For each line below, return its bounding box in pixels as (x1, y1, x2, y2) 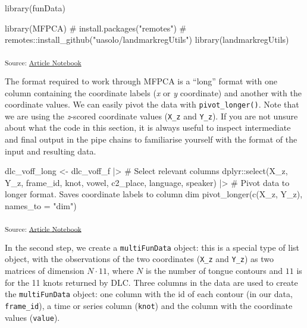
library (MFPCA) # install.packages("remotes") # (5, 21, 187, 34)
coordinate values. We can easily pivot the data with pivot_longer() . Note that (5, 98, 299, 111)
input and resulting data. (5, 144, 96, 157)
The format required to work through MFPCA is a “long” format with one (5, 74, 278, 87)
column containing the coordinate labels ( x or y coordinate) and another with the (5, 86, 302, 99)
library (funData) (5, 2, 65, 14)
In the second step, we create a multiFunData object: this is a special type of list (5, 241, 300, 253)
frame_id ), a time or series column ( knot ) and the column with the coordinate (5, 299, 293, 311)
